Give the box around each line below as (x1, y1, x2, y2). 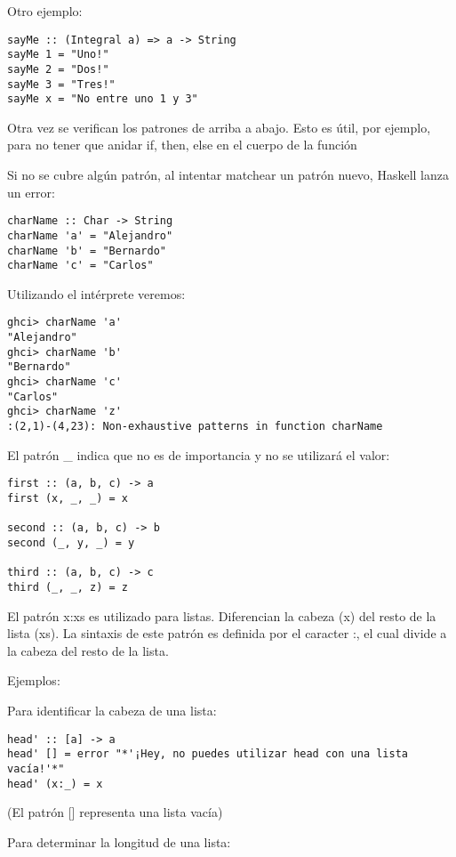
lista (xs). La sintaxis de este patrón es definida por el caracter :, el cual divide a (7, 624, 447, 643)
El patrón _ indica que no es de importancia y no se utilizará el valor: (7, 445, 390, 464)
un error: (7, 182, 55, 201)
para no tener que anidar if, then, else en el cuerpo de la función (7, 135, 357, 154)
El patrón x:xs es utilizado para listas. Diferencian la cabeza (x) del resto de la (7, 606, 436, 625)
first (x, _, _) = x (7, 491, 129, 505)
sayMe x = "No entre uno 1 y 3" (7, 93, 198, 106)
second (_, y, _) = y (7, 536, 135, 549)
